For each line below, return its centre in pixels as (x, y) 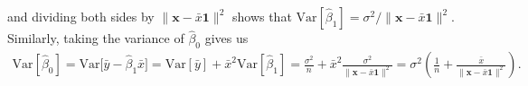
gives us (226, 38)
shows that (262, 16)
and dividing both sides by (81, 16)
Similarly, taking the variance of (96, 38)
